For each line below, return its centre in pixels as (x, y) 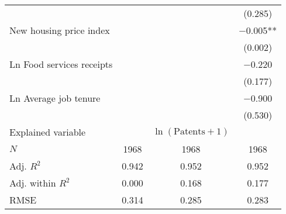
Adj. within (33, 183)
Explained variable (48, 132)
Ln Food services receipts (61, 64)
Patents (189, 131)
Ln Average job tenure (55, 98)
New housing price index (60, 30)
